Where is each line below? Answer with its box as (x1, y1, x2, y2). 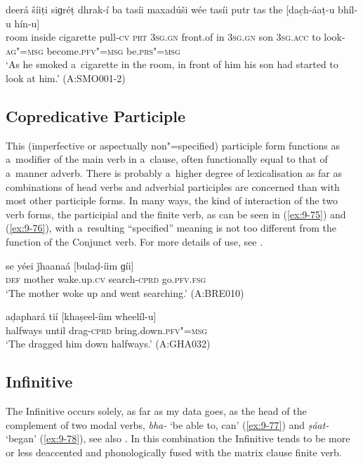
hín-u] (14, 15, 40, 30)
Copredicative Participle (6, 105, 186, 126)
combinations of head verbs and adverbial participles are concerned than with (6, 179, 340, 194)
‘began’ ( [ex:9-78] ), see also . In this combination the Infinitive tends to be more (6, 431, 350, 446)
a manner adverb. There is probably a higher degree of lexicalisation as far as (6, 165, 342, 180)
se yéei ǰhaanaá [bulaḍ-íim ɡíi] (6, 258, 134, 272)
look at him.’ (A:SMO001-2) (6, 70, 126, 85)
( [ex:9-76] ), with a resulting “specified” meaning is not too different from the (6, 220, 336, 235)
